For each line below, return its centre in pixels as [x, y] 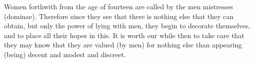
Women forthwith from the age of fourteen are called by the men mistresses [119, 6]
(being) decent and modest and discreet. [65, 54]
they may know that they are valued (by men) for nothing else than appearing [123, 45]
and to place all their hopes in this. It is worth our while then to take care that [124, 35]
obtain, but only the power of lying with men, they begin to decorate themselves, [127, 26]
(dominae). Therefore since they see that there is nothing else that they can [119, 16]
